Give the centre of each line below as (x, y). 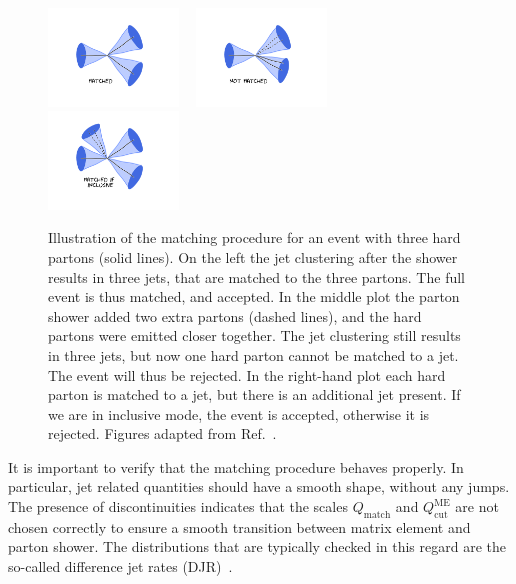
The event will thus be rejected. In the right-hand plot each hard (247, 374)
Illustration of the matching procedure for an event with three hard (254, 237)
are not (477, 506)
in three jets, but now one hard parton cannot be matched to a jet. (253, 354)
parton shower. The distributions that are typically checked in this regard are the (257, 546)
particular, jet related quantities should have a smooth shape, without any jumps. (259, 486)
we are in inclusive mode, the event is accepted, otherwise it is (239, 413)
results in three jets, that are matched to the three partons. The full (256, 276)
